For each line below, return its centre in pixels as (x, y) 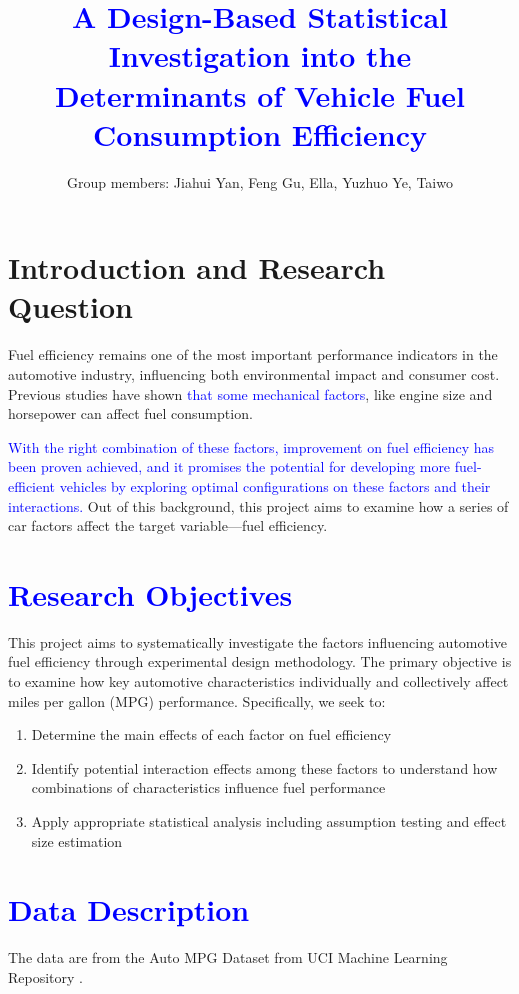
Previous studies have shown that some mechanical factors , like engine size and (250, 393)
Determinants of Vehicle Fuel (259, 94)
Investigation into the (260, 55)
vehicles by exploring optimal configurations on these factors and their (275, 485)
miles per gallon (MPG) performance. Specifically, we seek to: (197, 700)
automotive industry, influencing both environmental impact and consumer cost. (254, 374)
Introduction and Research (197, 267)
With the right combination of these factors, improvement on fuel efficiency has (251, 446)
